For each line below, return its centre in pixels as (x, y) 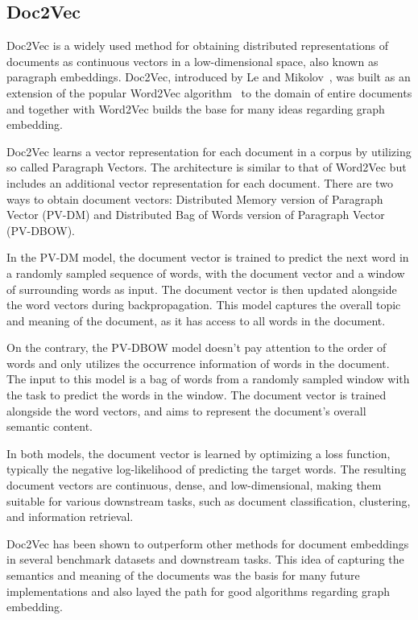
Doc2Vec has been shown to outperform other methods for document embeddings (208, 543)
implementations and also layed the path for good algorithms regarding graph (199, 591)
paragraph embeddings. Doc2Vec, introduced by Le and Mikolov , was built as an (209, 77)
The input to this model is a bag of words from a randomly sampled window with (208, 379)
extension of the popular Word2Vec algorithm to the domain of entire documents (209, 92)
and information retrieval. (70, 517)
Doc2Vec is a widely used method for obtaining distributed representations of (198, 45)
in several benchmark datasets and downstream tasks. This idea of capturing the (205, 559)
